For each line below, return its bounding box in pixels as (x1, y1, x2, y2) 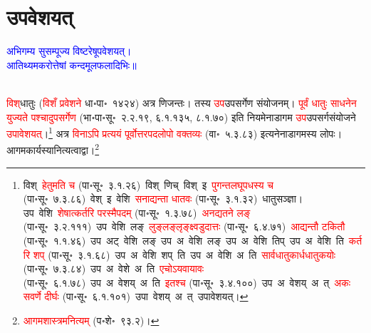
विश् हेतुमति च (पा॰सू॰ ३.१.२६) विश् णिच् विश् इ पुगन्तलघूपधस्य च (23, 177, 273, 192)
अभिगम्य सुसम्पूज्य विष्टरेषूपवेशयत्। (6, 43, 132, 58)
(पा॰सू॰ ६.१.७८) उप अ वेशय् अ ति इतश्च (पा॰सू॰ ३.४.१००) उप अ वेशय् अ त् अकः (23, 275, 351, 290)
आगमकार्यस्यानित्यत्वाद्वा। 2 (6, 140, 100, 157)
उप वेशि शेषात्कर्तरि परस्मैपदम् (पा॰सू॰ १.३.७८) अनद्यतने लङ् (23, 205, 251, 220)
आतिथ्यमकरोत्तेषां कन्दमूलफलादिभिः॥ (6, 57, 137, 72)
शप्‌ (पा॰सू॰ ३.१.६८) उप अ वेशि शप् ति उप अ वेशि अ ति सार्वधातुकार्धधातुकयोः (33, 247, 336, 262)
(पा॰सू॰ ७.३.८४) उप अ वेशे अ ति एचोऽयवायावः (23, 261, 204, 276)
